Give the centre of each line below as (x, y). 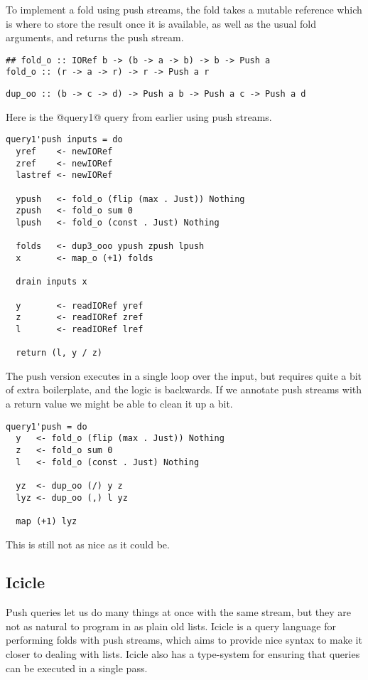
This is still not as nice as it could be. (88, 544)
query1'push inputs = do (64, 140)
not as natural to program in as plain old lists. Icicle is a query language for (171, 626)
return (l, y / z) (59, 353)
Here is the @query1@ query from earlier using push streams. (139, 116)
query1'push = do (47, 426)
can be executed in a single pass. (77, 668)
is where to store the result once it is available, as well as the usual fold (161, 23)
